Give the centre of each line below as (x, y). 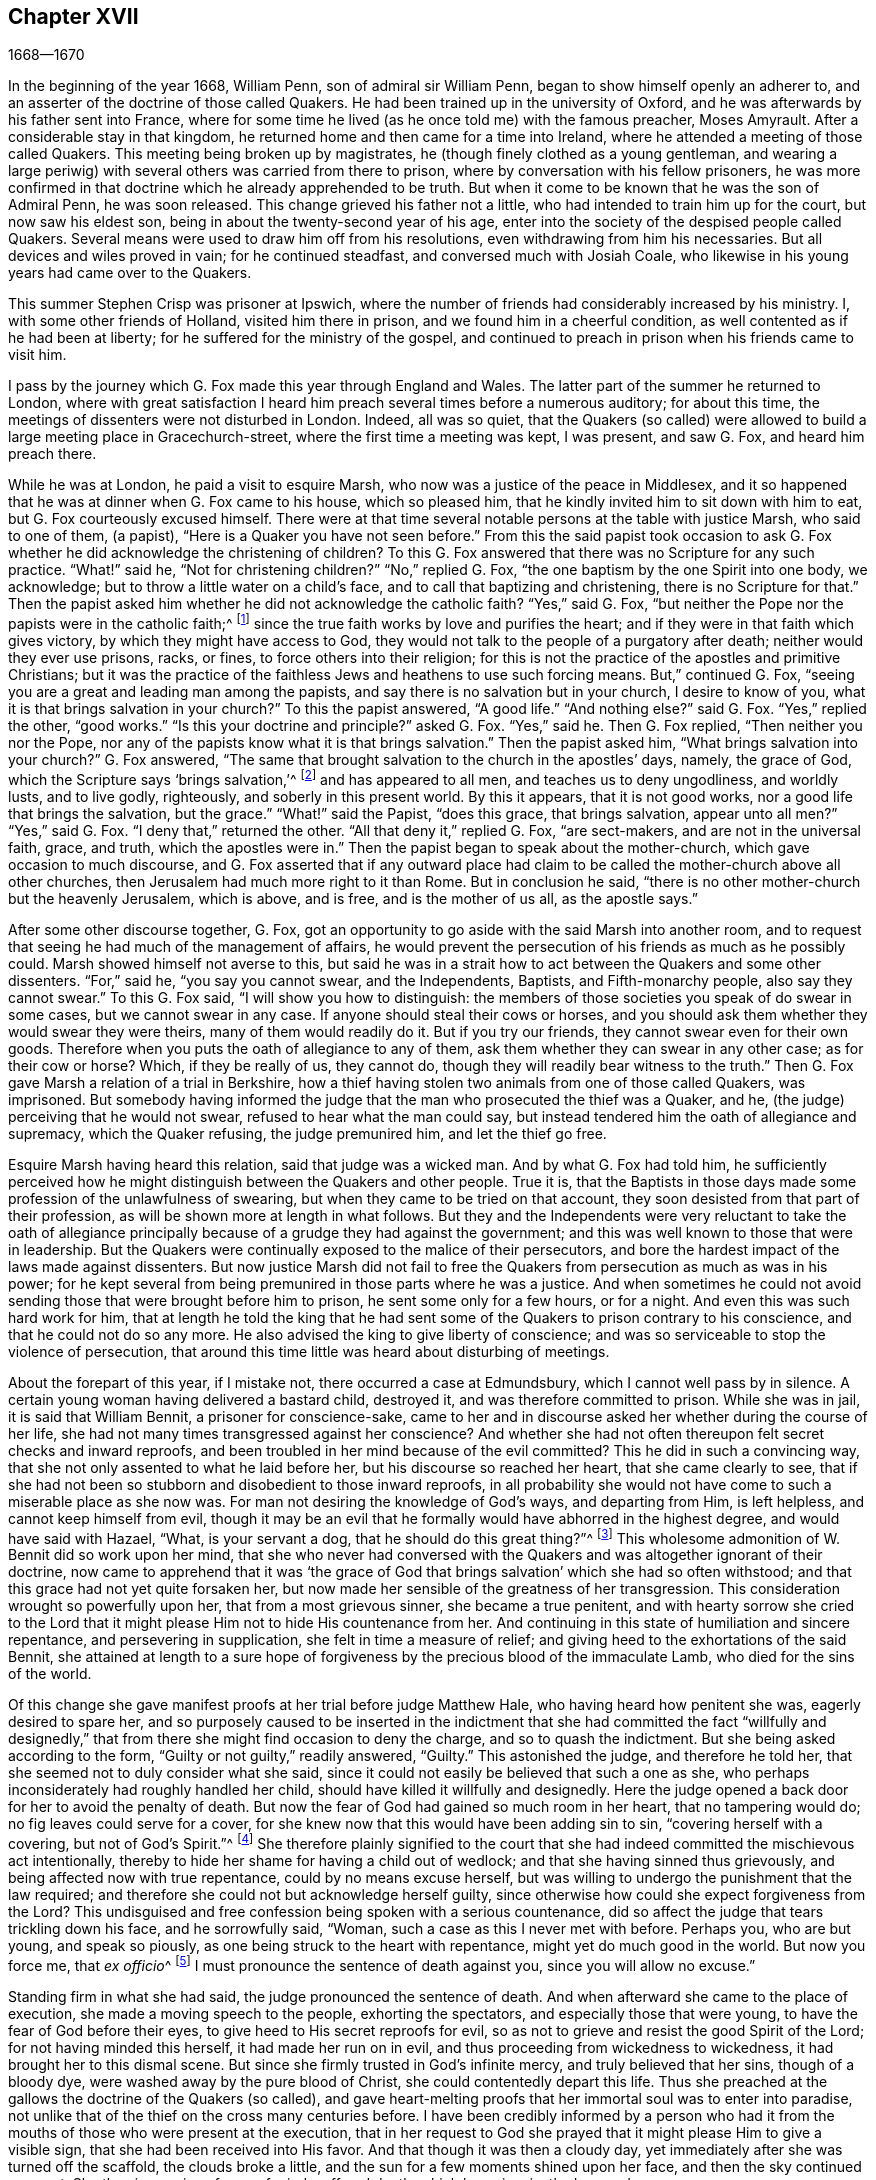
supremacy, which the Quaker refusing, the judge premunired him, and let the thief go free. (307, 1133)
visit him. (37, 355)
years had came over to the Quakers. (130, 273)
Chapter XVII (73, 16)
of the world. (50, 1674)
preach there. (52, 454)
